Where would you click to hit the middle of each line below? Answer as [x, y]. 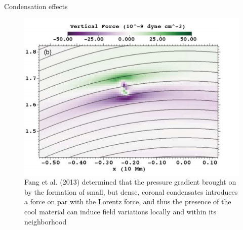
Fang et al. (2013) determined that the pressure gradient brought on [130, 182]
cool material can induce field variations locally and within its [120, 212]
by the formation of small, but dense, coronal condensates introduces [131, 191]
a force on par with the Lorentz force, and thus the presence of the [128, 202]
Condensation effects [36, 6]
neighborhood [46, 221]
